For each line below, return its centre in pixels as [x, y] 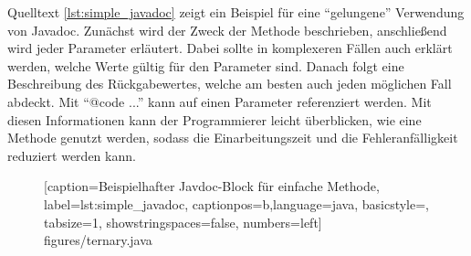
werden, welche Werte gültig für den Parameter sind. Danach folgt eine [206, 65]
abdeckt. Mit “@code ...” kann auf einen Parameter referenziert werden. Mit [220, 101]
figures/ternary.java [98, 240]
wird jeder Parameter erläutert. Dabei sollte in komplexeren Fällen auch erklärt [230, 48]
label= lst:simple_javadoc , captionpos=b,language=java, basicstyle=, [237, 203]
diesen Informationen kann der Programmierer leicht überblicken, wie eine [215, 119]
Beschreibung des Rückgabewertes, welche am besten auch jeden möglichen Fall [230, 84]
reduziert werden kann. [72, 155]
